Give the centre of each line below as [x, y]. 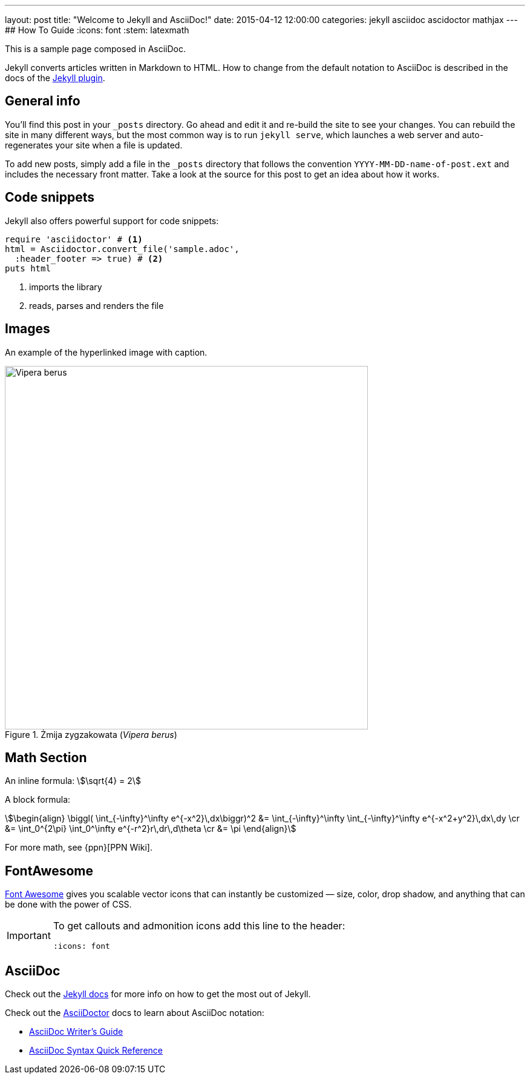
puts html [28, 268]
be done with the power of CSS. [68, 905]
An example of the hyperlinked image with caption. [106, 352]
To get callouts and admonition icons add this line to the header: [199, 926]
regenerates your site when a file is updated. [94, 145]
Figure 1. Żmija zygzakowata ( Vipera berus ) [91, 734]
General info [43, 101]
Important [29, 935]
